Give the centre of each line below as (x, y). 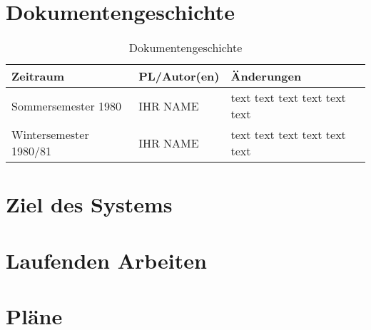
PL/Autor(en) (179, 76)
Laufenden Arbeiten (106, 260)
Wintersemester (50, 135)
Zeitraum (38, 76)
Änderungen (266, 76)
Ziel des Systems (89, 204)
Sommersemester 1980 (67, 105)
